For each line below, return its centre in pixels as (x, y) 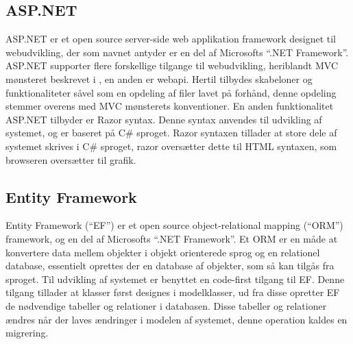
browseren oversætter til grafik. (71, 159)
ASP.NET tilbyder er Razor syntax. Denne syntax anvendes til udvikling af (164, 119)
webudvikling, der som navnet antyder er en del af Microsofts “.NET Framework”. (177, 52)
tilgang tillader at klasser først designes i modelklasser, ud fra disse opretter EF (173, 292)
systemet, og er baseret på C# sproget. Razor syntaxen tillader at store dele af (171, 133)
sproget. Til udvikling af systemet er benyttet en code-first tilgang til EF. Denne (175, 279)
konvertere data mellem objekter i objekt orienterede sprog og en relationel (163, 252)
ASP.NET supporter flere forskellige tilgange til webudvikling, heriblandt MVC (172, 65)
